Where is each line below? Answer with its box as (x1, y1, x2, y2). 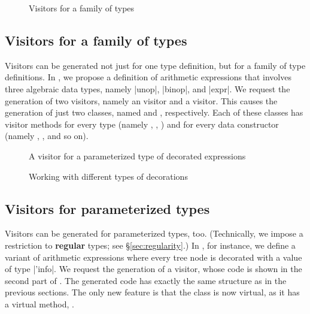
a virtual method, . (5, 297, 74, 310)
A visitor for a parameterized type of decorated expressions (29, 149, 246, 162)
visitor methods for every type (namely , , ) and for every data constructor (5, 117, 279, 130)
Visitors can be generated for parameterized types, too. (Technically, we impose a (5, 227, 303, 240)
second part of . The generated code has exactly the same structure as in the (5, 274, 287, 286)
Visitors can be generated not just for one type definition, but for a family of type (5, 59, 306, 71)
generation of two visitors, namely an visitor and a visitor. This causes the (5, 94, 278, 107)
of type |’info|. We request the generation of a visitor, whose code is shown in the (5, 262, 302, 275)
